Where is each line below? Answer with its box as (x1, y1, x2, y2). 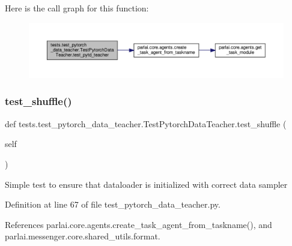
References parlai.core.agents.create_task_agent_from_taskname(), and (5, 218, 272, 230)
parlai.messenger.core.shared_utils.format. (5, 230, 160, 242)
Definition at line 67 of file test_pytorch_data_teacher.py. (5, 198, 221, 211)
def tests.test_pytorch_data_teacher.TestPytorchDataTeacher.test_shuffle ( (5, 117, 287, 130)
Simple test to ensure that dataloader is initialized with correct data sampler (5, 178, 288, 190)
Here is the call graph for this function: (5, 2, 149, 14)
